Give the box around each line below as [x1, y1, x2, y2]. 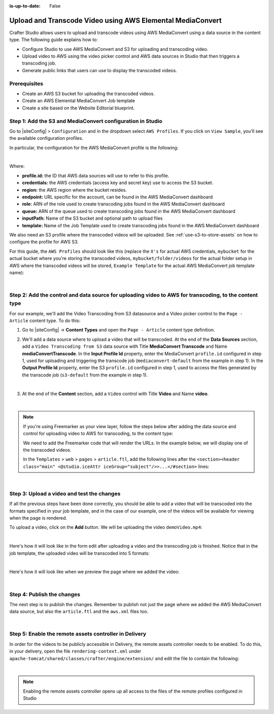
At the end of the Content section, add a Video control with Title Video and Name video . [22, 391, 209, 397]
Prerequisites [9, 80, 43, 87]
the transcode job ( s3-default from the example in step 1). [22, 372, 148, 378]
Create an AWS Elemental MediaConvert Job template [22, 98, 135, 104]
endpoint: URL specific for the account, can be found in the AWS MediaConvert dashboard [22, 194, 213, 200]
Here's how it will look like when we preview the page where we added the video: [9, 569, 180, 575]
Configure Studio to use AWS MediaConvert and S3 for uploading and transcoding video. [22, 46, 209, 52]
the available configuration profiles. [9, 135, 84, 141]
